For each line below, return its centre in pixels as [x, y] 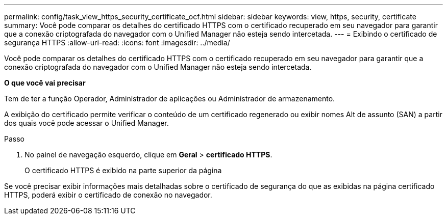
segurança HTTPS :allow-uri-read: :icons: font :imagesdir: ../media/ [117, 43]
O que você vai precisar [45, 83]
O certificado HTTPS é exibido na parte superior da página [123, 170]
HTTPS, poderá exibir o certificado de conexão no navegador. [108, 195]
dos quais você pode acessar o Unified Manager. [86, 123]
